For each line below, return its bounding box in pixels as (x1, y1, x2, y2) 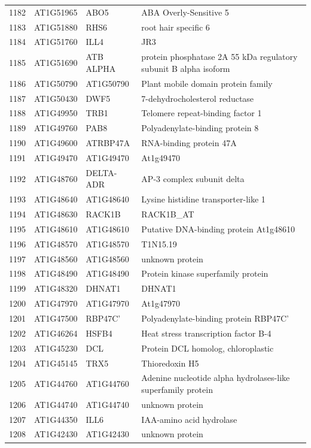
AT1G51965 (34, 5, 78, 18)
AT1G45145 (34, 356, 78, 369)
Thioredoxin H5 (141, 356, 199, 369)
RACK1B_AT (141, 208, 194, 220)
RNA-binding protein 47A (141, 137, 237, 149)
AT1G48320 (34, 282, 78, 295)
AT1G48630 (34, 208, 78, 220)
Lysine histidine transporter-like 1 (141, 193, 266, 205)
